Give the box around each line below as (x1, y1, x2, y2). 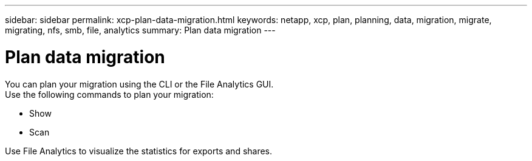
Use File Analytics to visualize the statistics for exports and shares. (5, 145, 273, 156)
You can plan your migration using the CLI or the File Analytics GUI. (5, 78, 274, 89)
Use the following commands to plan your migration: (5, 89, 214, 100)
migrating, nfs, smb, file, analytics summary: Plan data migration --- (5, 25, 276, 35)
